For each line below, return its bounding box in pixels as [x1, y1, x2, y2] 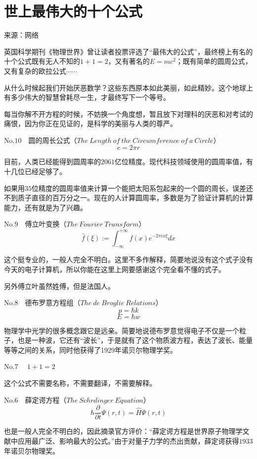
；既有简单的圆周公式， [175, 56, 252, 66]
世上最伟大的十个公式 [4, 1, 143, 21]
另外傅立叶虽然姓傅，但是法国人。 [4, 280, 115, 291]
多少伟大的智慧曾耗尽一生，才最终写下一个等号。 [10, 92, 170, 102]
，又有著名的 [108, 56, 150, 66]
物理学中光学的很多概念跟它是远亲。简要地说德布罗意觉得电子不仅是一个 [4, 325, 239, 335]
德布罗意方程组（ [25, 297, 81, 308]
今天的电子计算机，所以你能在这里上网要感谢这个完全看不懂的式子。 [4, 264, 225, 274]
